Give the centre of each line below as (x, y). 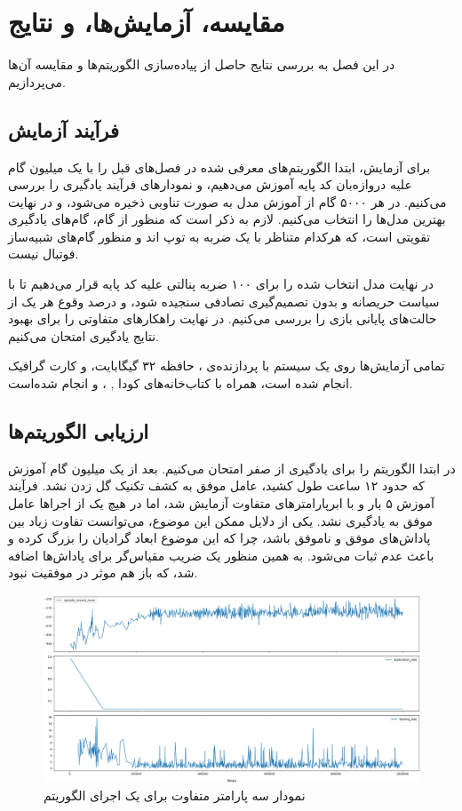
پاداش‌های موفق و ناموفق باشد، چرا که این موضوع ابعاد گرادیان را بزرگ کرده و (219, 538)
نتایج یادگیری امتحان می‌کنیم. (84, 335)
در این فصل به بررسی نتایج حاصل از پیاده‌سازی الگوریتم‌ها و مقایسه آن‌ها (202, 64)
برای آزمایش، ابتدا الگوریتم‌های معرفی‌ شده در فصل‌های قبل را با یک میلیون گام (219, 167)
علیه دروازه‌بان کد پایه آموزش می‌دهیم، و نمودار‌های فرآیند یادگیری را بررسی (210, 184)
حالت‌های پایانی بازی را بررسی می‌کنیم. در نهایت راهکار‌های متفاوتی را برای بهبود (223, 318)
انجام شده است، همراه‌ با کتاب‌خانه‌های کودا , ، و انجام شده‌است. (180, 383)
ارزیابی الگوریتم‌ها (79, 431)
